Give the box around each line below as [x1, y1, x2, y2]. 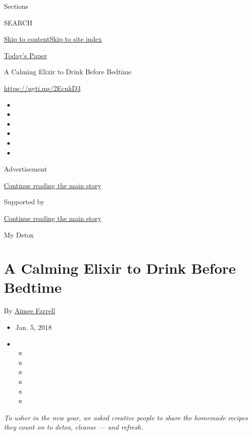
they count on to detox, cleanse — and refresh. [4, 422, 143, 432]
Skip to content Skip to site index [4, 34, 102, 44]
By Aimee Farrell [4, 305, 56, 316]
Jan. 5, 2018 [15, 322, 52, 332]
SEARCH [4, 17, 33, 27]
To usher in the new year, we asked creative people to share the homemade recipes [4, 412, 248, 422]
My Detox [4, 229, 34, 239]
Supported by [4, 196, 44, 207]
